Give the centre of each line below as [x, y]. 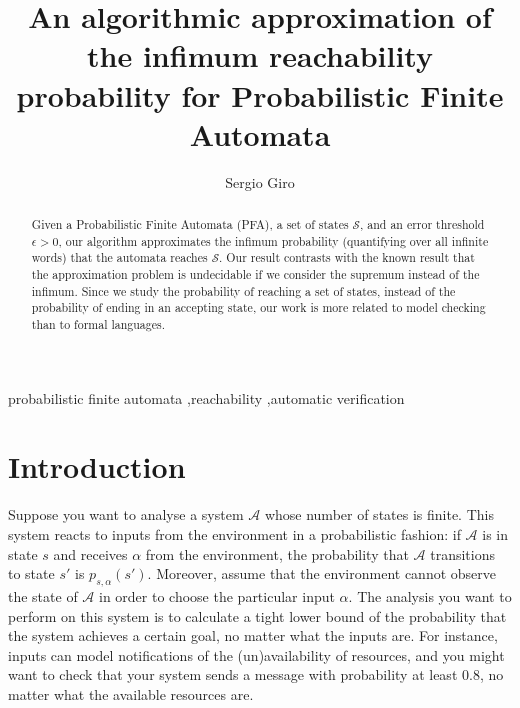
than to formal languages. [98, 324]
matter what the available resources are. [131, 693]
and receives [90, 553]
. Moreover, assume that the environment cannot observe [322, 573]
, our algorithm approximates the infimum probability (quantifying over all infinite [273, 240]
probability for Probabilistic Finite [260, 94]
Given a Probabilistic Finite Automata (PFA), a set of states [190, 224]
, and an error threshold [422, 224]
